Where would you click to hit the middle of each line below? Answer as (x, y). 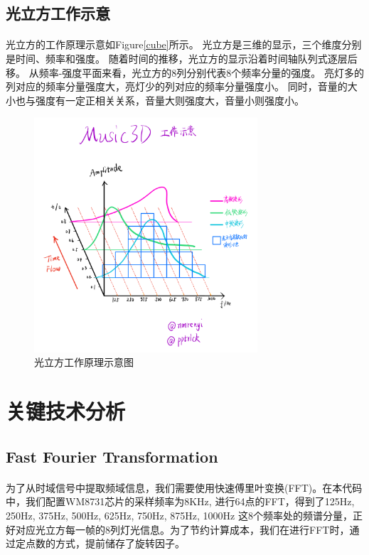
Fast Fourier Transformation (112, 456)
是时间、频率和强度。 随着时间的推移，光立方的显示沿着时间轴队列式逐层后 (182, 58)
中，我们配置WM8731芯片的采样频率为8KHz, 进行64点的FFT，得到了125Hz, (180, 501)
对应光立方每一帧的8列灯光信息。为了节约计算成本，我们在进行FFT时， (182, 529)
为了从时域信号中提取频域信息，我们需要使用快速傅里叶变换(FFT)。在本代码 (184, 487)
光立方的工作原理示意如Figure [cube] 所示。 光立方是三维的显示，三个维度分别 (184, 44)
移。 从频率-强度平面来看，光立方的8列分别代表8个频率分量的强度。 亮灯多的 (185, 72)
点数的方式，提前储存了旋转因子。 (105, 543)
